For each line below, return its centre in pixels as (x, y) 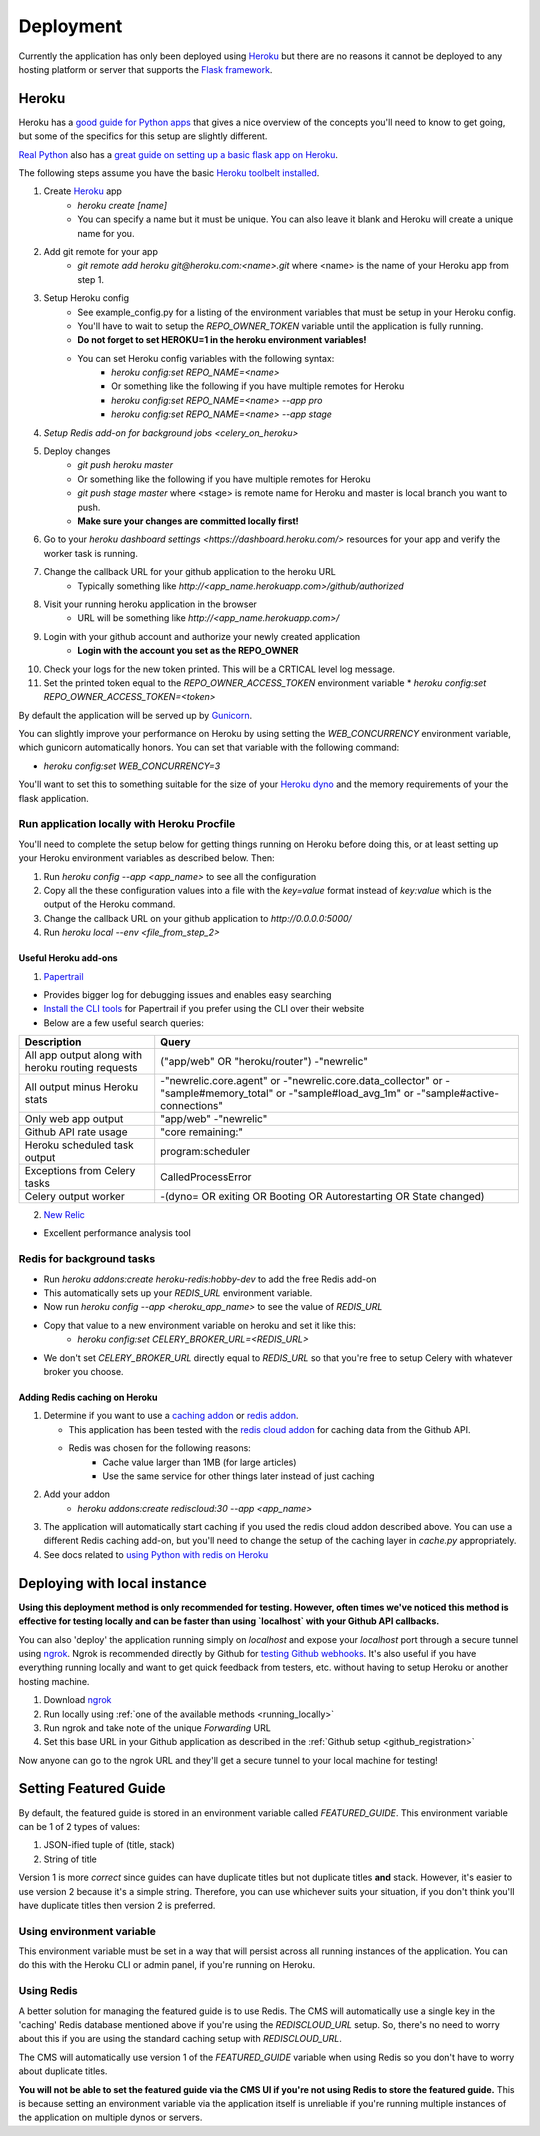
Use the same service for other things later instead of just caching (238, 1476)
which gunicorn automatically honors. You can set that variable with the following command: (209, 747)
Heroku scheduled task (79, 1145)
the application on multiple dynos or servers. (110, 2117)
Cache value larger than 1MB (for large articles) (199, 1462)
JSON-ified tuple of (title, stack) (109, 1845)
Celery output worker (74, 1197)
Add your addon (76, 1494)
